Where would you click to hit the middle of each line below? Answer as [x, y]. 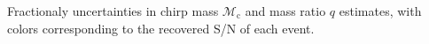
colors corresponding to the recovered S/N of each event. [161, 28]
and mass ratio [285, 11]
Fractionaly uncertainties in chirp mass [113, 11]
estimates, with [380, 11]
